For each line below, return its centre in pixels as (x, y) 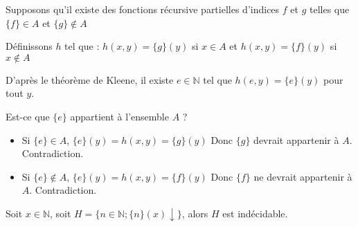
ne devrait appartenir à (303, 176)
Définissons (29, 46)
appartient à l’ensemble (119, 116)
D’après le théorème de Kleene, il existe (90, 79)
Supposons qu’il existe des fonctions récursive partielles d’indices (143, 9)
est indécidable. (255, 213)
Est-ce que (28, 116)
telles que (329, 9)
